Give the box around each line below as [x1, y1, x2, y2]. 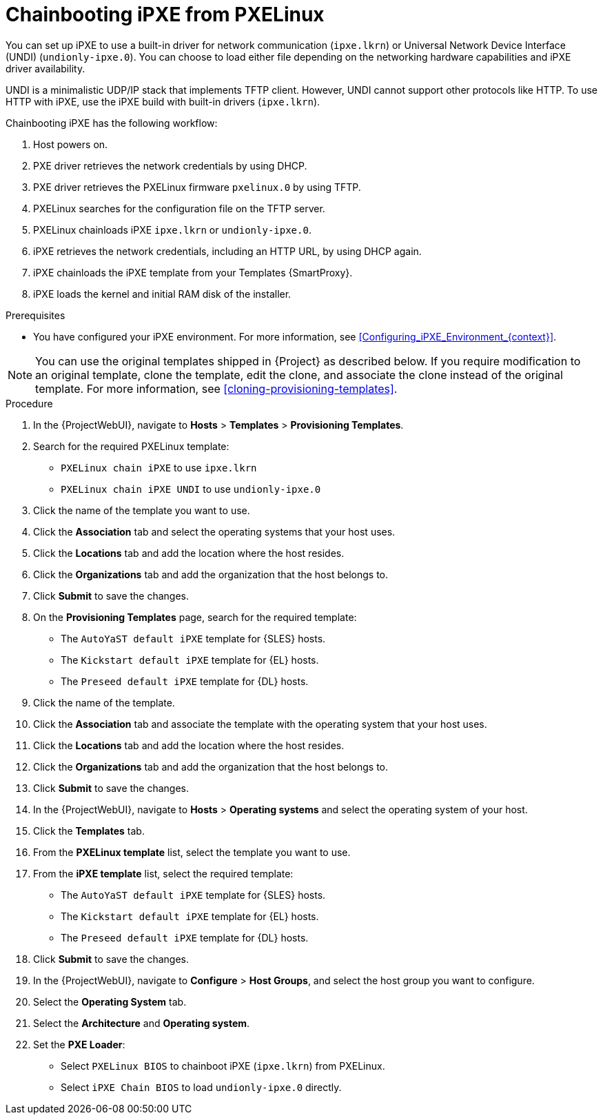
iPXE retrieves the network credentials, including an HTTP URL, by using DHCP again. [33, 245, 422, 257]
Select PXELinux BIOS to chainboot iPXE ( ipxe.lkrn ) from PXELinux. [61, 1059, 385, 1072]
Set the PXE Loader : [33, 1038, 125, 1050]
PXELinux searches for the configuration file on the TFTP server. [33, 202, 325, 214]
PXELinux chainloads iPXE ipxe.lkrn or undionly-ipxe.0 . [33, 223, 311, 236]
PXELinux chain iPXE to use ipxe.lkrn [61, 461, 257, 474]
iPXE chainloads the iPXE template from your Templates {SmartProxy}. [33, 266, 353, 278]
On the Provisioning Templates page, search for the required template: [33, 611, 357, 623]
